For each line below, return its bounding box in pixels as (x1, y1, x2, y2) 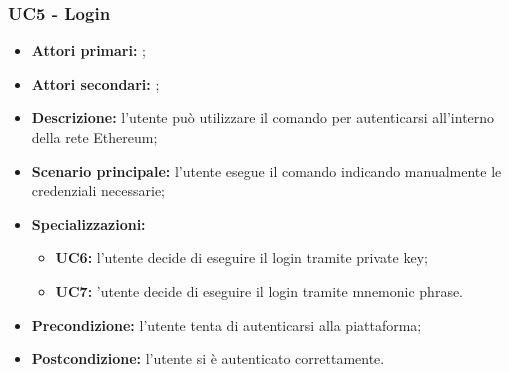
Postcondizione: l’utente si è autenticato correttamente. (31, 348, 385, 369)
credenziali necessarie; (31, 180, 166, 201)
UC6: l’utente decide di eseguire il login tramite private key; (55, 247, 428, 268)
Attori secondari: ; (31, 73, 160, 94)
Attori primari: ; (31, 40, 146, 61)
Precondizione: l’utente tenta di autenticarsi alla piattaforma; (31, 314, 422, 335)
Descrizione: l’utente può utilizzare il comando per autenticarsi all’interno (31, 107, 495, 128)
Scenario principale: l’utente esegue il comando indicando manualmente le (31, 160, 502, 181)
